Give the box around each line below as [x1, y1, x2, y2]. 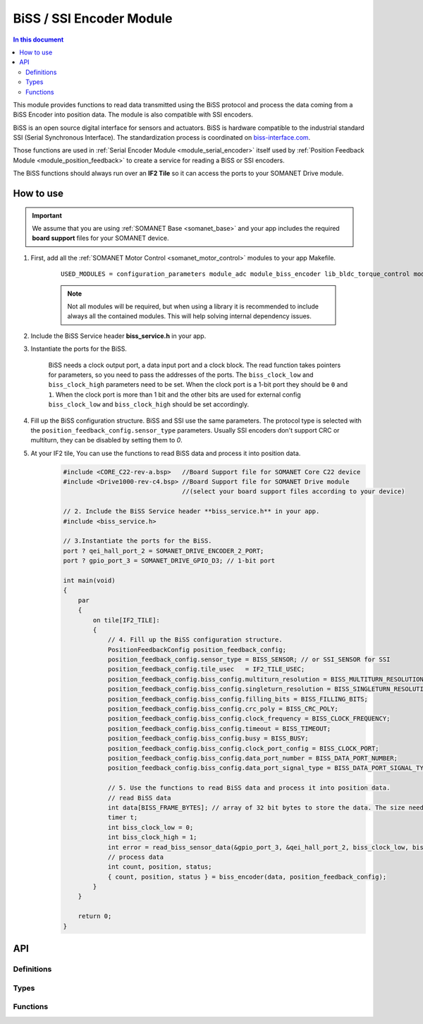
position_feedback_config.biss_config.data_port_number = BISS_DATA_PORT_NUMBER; [107, 754, 398, 762]
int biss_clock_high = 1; [107, 833, 197, 841]
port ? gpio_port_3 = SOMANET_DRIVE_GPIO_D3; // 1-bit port [63, 557, 276, 565]
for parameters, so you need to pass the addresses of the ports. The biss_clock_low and [48, 371, 314, 379]
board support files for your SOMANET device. [32, 234, 169, 243]
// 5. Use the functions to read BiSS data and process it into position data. [107, 784, 391, 792]
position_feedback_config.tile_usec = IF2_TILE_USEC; [107, 665, 305, 673]
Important [32, 211, 63, 219]
